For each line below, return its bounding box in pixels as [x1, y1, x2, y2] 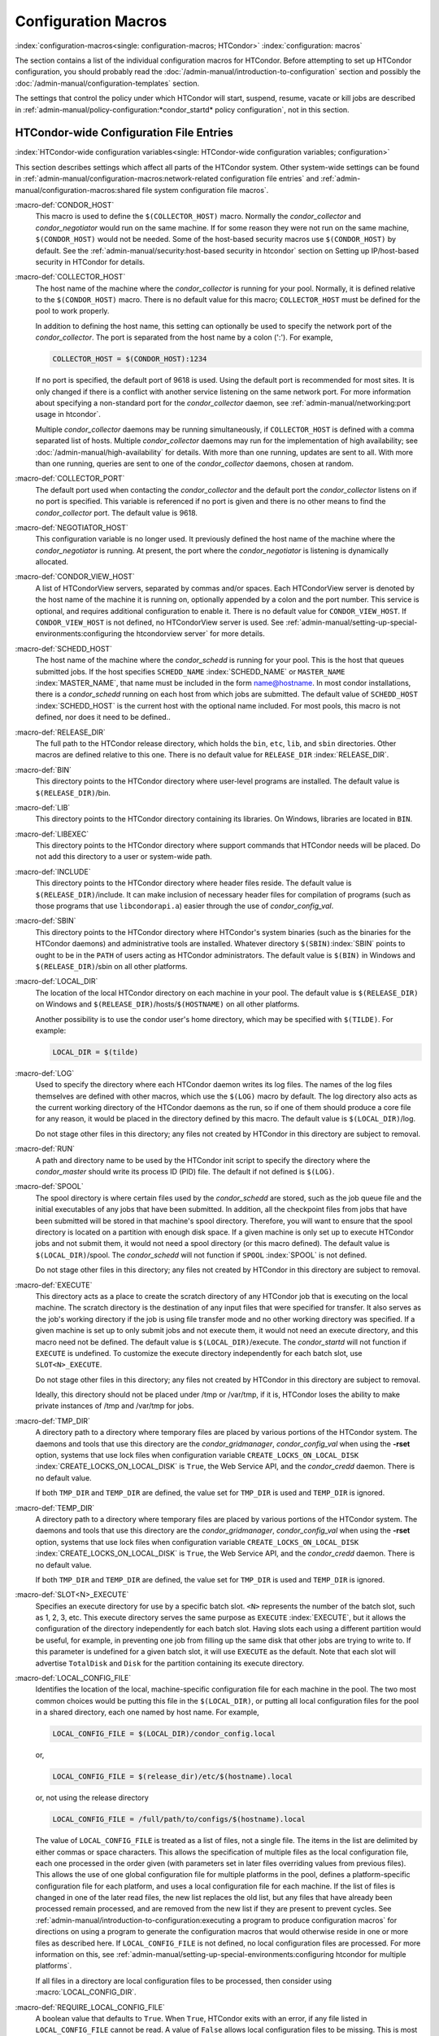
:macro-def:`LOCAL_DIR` [15, 976, 98, 986]
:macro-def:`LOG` [15, 1068, 75, 1078]
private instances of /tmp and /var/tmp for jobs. [35, 1401, 194, 1411]
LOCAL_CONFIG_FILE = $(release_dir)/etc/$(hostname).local [52, 1772, 293, 1781]
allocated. [35, 557, 69, 567]
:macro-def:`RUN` [15, 1144, 75, 1154]
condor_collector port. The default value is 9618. [35, 507, 198, 517]
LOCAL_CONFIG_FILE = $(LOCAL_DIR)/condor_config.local [52, 1729, 276, 1739]
